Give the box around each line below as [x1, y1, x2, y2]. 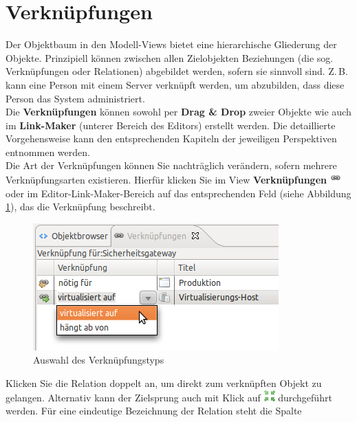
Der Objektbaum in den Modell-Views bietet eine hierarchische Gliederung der [6, 37, 337, 52]
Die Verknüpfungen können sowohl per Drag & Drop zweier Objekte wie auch [6, 104, 351, 119]
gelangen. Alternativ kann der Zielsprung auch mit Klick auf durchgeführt [6, 390, 332, 404]
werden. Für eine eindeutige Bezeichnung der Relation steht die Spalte [6, 403, 302, 418]
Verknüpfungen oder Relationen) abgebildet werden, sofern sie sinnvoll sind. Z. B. [6, 64, 348, 78]
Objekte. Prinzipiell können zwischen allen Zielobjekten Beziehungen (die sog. [6, 50, 334, 65]
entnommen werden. [6, 144, 90, 159]
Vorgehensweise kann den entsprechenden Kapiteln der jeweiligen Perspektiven [6, 131, 337, 146]
